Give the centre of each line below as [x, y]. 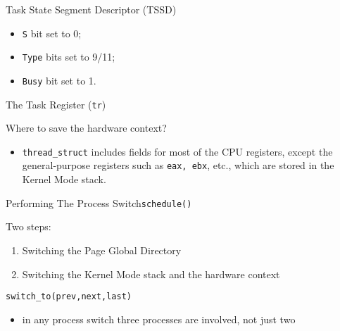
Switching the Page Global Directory [102, 250]
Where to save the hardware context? [86, 128]
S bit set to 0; [52, 33]
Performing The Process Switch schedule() [99, 202]
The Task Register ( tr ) [56, 104]
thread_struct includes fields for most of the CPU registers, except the [177, 151]
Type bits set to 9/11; [69, 57]
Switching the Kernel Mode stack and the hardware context [151, 274]
